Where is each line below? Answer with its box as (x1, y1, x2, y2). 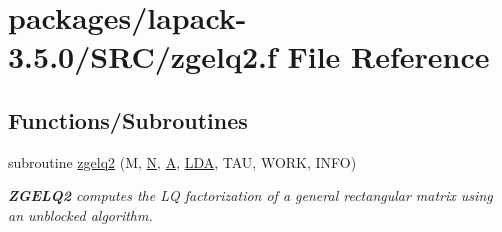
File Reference (287, 36, 490, 77)
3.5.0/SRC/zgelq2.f (8, 36, 277, 77)
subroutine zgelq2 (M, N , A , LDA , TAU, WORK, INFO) (8, 151, 357, 172)
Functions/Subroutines (8, 104, 248, 135)
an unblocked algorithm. (8, 204, 153, 225)
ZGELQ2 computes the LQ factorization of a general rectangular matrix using (8, 185, 493, 206)
